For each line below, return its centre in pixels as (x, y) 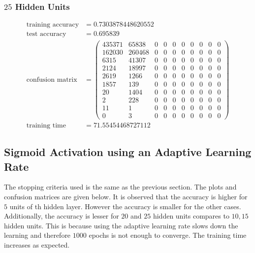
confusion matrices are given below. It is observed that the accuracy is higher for (126, 196)
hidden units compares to (191, 216)
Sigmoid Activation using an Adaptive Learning (128, 152)
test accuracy (46, 34)
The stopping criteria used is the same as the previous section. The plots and (120, 187)
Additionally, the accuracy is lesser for (62, 216)
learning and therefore (37, 235)
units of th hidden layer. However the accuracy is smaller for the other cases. (125, 206)
